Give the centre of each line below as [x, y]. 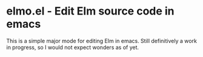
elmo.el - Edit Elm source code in [90, 11]
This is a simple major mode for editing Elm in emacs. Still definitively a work [101, 41]
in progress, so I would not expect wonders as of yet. [73, 47]
